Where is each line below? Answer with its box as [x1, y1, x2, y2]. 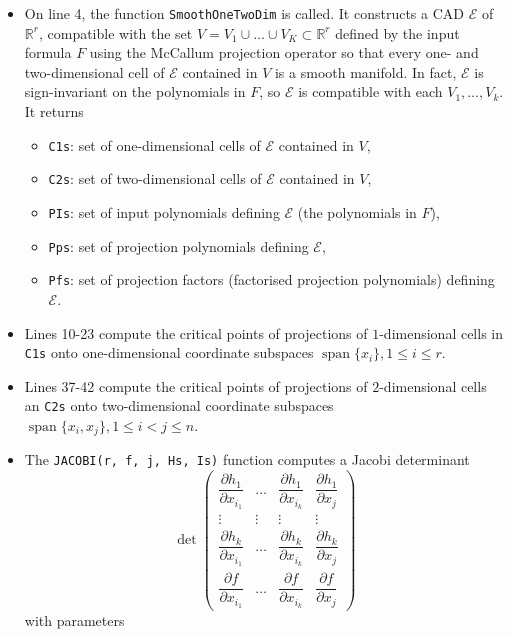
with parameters [24, 610, 125, 631]
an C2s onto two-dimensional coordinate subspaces [24, 395, 334, 416]
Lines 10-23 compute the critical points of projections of [24, 322, 368, 343]
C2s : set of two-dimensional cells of [48, 168, 262, 189]
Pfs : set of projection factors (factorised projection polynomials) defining [48, 269, 495, 290]
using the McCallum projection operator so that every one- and [89, 42, 479, 63]
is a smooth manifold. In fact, [274, 61, 457, 82]
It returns [24, 101, 84, 122]
